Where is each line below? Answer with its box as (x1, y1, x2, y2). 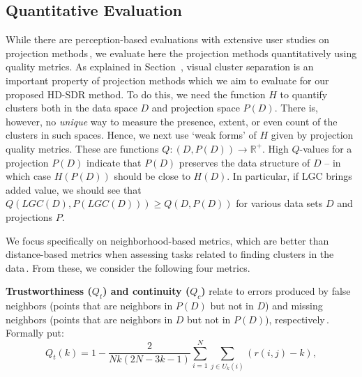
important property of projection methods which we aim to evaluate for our (6, 72, 329, 87)
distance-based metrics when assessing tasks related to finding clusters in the (6, 247, 334, 261)
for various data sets (236, 196, 323, 210)
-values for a (299, 141, 352, 155)
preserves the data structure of (179, 155, 310, 169)
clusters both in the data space (6, 100, 137, 115)
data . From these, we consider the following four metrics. (6, 260, 250, 275)
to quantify (280, 86, 328, 101)
